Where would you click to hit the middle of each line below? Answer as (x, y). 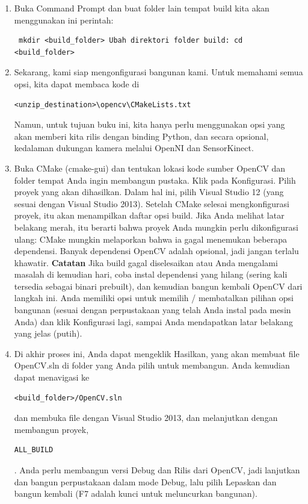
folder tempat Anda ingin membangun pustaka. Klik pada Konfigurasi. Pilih (155, 180)
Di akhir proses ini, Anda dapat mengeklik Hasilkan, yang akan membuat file (157, 353)
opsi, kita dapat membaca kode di (77, 83)
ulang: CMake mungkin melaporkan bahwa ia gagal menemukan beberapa (150, 239)
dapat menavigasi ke (52, 377)
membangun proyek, (51, 429)
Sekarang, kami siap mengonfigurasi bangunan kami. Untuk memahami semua (159, 72)
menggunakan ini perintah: (64, 20)
